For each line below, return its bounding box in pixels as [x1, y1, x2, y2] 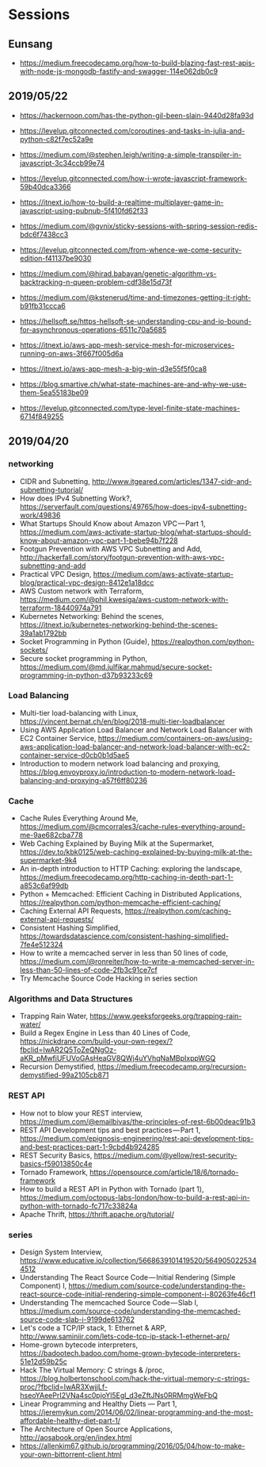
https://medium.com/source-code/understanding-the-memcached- [19, 1306, 241, 1315]
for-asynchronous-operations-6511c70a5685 [19, 325, 167, 334]
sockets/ [19, 645, 48, 655]
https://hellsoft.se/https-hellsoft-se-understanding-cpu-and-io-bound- [19, 316, 252, 326]
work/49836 [19, 510, 61, 520]
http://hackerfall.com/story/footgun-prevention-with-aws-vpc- [19, 552, 225, 562]
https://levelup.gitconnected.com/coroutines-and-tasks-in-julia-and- [19, 125, 245, 136]
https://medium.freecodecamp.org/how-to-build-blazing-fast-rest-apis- [19, 58, 256, 67]
